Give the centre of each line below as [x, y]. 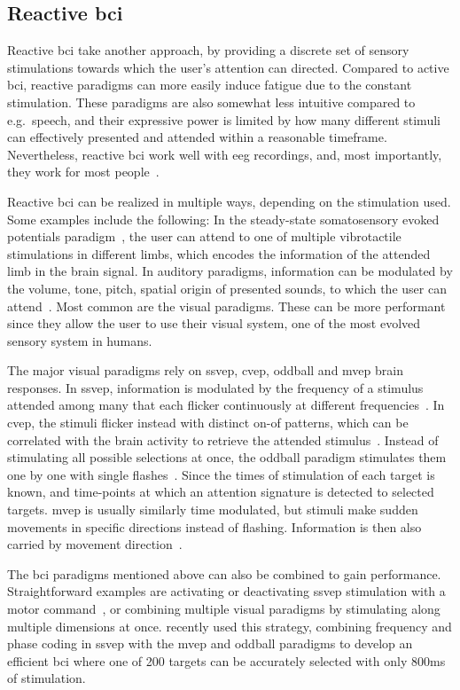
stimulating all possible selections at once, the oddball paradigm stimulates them [227, 457]
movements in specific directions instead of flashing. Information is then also [214, 526]
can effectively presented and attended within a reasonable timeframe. [197, 137]
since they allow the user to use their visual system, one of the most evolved [214, 323]
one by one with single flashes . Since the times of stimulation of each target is [221, 474]
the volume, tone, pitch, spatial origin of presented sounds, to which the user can [227, 288]
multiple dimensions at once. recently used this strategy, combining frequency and [230, 626]
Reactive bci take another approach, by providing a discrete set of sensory [208, 50]
